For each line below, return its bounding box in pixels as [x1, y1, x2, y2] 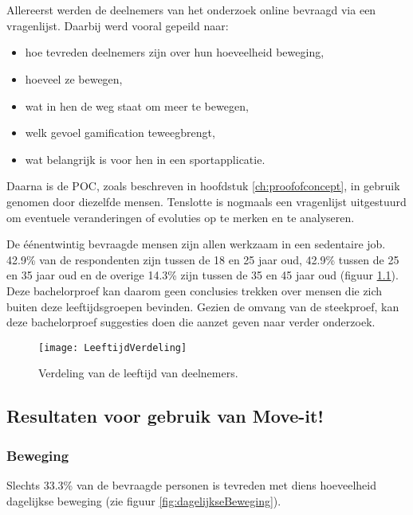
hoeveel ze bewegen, [25, 70, 123, 87]
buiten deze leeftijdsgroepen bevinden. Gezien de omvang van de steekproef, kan [6, 298, 399, 314]
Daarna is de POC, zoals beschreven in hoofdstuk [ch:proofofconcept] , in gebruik [6, 178, 400, 194]
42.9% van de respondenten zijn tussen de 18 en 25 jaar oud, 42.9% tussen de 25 [6, 251, 399, 267]
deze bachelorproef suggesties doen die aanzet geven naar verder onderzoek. [6, 314, 376, 330]
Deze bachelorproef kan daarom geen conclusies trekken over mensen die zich [6, 282, 383, 298]
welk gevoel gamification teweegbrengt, [25, 124, 215, 141]
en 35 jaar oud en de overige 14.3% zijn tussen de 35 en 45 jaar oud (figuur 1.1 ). [6, 267, 399, 283]
